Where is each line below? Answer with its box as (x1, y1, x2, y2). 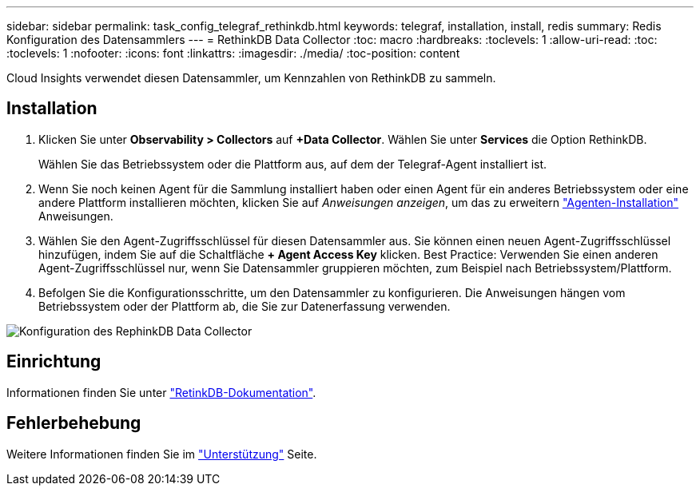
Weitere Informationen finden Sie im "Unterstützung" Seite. (6, 446, 317, 461)
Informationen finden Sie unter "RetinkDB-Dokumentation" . (6, 385, 316, 399)
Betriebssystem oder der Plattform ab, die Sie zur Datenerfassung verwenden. (38, 299, 451, 313)
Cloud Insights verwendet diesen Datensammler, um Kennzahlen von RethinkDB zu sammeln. (6, 71, 496, 85)
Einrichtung (6, 351, 101, 372)
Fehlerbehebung (6, 413, 141, 434)
